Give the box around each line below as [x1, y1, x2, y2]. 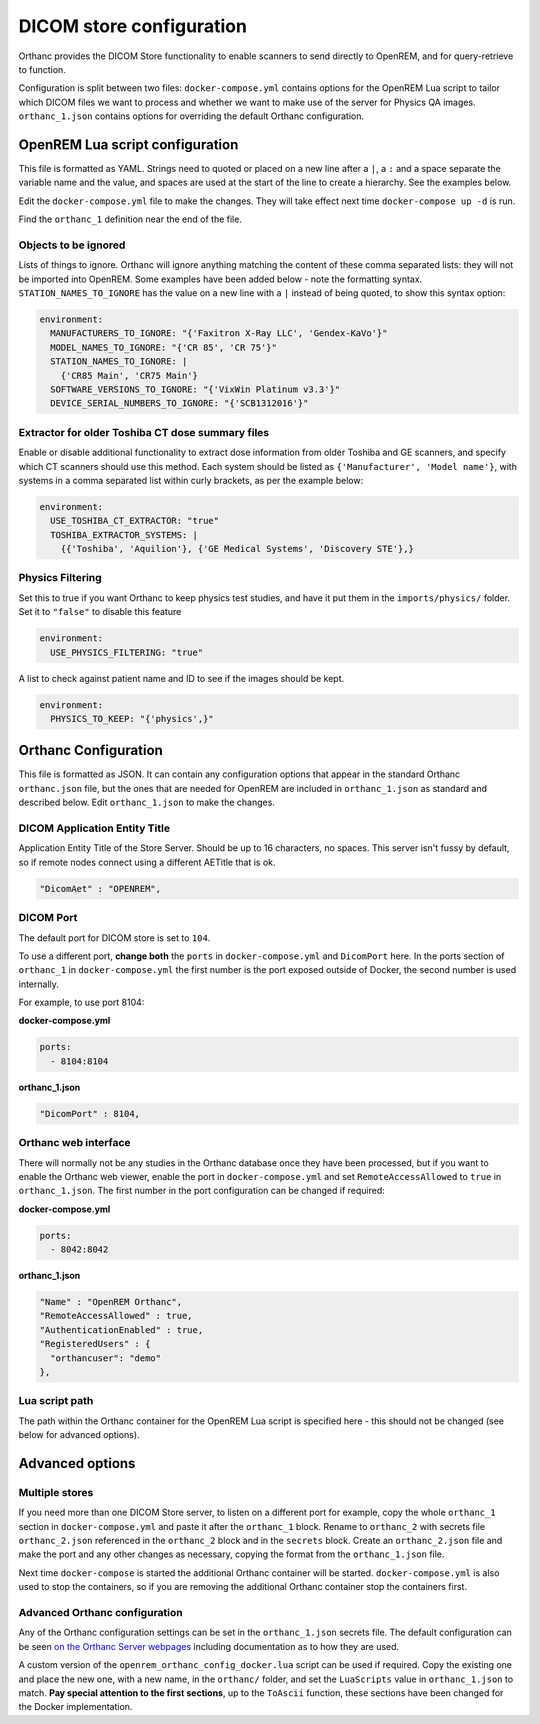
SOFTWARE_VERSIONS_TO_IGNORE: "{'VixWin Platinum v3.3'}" [50, 384, 341, 395]
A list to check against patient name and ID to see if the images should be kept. [18, 672, 345, 684]
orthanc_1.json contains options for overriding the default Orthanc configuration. [18, 110, 365, 122]
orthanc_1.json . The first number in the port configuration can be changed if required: [18, 1185, 385, 1197]
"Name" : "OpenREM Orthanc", [39, 1296, 183, 1308]
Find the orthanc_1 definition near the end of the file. [18, 213, 242, 225]
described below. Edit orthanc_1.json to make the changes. [18, 796, 275, 809]
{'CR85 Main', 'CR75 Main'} [60, 370, 199, 381]
